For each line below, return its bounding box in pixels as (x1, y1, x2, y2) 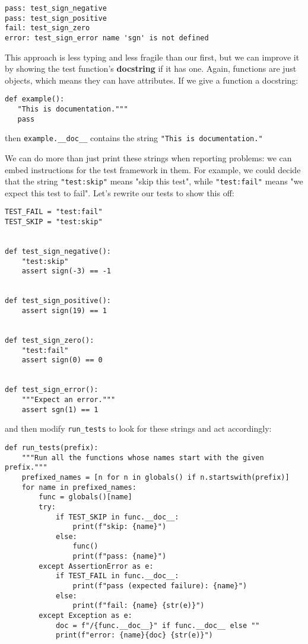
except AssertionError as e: (39, 562, 154, 570)
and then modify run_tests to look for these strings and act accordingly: (5, 422, 272, 435)
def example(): (5, 95, 65, 104)
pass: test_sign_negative (5, 4, 107, 12)
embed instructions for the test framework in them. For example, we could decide (5, 163, 301, 176)
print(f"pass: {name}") (72, 552, 167, 561)
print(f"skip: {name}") (72, 522, 167, 531)
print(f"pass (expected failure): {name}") (72, 582, 247, 591)
